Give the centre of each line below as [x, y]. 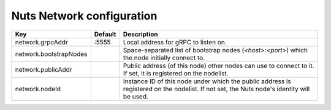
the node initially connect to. [164, 58]
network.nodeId [38, 89]
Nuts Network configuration [84, 16]
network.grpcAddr [42, 42]
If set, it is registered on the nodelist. [176, 73]
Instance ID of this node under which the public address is [207, 81]
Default [105, 34]
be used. [135, 96]
